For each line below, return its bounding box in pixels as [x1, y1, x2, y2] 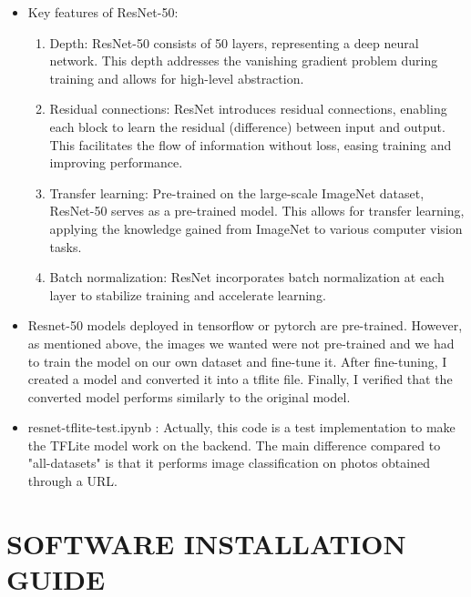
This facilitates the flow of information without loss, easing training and [49, 135, 452, 154]
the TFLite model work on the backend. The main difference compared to [27, 435, 441, 454]
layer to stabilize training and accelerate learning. [49, 285, 326, 304]
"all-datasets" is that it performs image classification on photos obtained [27, 453, 430, 472]
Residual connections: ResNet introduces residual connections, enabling [49, 99, 447, 118]
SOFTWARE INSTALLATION [6, 524, 406, 562]
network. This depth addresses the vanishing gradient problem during [49, 51, 438, 70]
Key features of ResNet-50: [27, 3, 179, 21]
